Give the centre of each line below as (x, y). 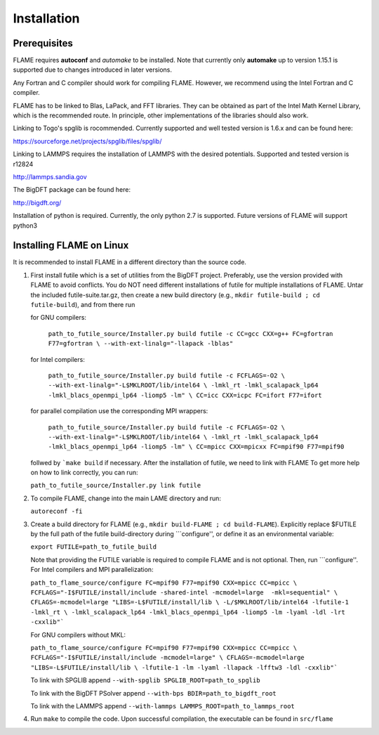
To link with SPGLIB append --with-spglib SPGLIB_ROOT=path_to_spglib (145, 680)
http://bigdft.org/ (37, 202)
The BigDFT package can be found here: (72, 190)
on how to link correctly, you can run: (84, 473)
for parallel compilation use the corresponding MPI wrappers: (119, 411)
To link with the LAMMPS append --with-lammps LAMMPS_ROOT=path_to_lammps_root (162, 705)
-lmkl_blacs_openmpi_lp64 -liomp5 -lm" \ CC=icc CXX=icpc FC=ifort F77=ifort (185, 395)
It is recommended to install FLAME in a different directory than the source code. (130, 262)
